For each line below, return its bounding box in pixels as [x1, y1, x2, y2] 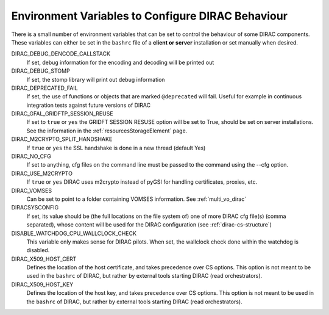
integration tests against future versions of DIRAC [26, 101, 151, 109]
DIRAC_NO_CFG [11, 153, 52, 160]
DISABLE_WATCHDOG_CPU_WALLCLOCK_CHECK [11, 230, 137, 237]
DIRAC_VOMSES [11, 187, 52, 194]
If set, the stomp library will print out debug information [26, 76, 165, 83]
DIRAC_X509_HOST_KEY [11, 281, 74, 288]
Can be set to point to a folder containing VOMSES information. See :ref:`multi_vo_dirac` [26, 195, 247, 203]
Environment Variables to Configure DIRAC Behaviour [11, 9, 288, 23]
